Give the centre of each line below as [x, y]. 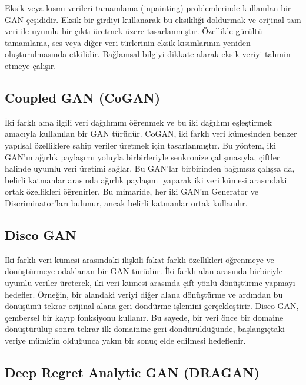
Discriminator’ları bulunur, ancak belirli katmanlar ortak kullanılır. [126, 203]
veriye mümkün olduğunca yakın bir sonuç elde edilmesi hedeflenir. [125, 340]
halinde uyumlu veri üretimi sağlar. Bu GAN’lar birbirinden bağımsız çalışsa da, [150, 168]
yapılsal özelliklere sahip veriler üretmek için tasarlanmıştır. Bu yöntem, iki [140, 145]
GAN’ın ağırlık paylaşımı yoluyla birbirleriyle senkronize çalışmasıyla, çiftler [142, 157]
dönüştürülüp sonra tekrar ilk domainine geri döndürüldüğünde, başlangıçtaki [145, 329]
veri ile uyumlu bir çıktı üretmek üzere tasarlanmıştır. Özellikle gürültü [134, 31]
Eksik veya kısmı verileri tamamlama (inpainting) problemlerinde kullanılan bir [148, 8]
